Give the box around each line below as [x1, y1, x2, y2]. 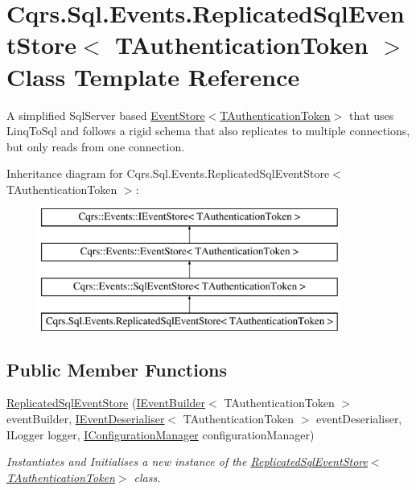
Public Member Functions [6, 356, 227, 381]
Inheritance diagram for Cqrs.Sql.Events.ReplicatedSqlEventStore [6, 165, 330, 182]
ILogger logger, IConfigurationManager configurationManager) [6, 426, 315, 443]
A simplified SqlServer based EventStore [6, 106, 205, 123]
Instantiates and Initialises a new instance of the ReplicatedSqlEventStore [6, 453, 368, 470]
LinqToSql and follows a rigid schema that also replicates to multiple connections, [6, 122, 410, 139]
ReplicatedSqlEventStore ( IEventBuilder [6, 394, 206, 411]
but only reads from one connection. [6, 138, 185, 154]
